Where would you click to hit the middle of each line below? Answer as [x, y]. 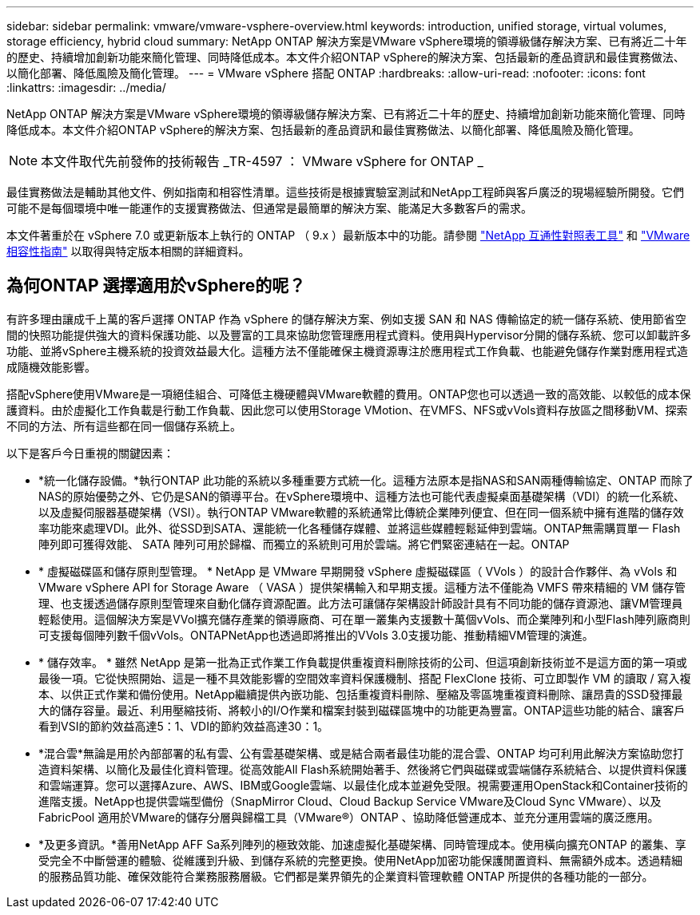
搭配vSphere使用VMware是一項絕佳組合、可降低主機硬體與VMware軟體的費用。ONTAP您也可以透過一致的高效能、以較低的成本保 [349, 394]
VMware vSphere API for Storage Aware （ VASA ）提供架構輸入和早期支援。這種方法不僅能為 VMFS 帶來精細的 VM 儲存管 [362, 587]
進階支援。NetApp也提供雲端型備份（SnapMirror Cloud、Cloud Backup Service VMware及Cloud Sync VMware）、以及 [350, 801]
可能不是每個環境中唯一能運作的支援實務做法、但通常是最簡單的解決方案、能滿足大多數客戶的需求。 [269, 208]
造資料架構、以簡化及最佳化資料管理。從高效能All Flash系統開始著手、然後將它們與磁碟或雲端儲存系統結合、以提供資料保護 [363, 769]
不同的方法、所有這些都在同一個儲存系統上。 [124, 426]
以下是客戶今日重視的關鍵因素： [90, 453]
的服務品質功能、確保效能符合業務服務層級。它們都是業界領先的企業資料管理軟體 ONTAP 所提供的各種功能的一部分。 [346, 876]
